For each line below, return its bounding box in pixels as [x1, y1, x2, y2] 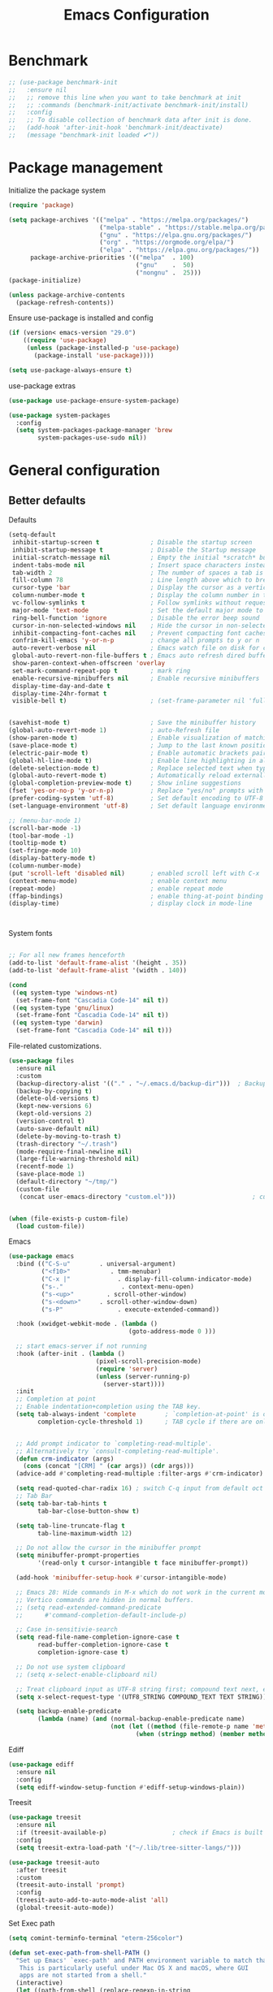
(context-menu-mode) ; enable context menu [8, 877, 227, 885]
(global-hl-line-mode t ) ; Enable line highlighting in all [8, 756, 271, 764]
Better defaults [8, 493, 86, 507]
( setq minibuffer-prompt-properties [15, 1552, 140, 1560]
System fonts [8, 929, 53, 938]
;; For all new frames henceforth [8, 951, 126, 959]
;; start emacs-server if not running [15, 1342, 148, 1350]
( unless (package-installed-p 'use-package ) [26, 344, 180, 353]
